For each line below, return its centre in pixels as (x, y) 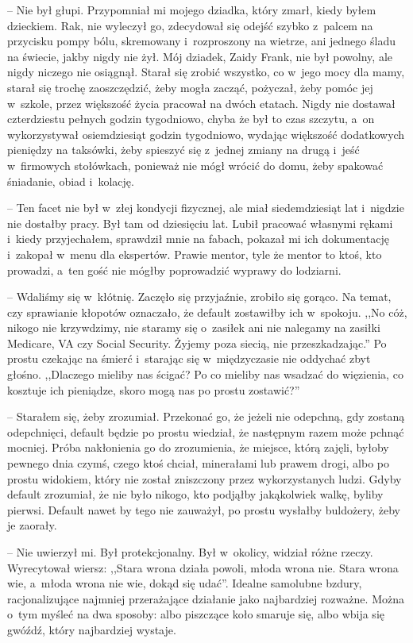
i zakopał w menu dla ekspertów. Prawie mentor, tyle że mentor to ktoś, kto (195, 254)
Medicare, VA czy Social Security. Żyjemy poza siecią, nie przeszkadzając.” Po (197, 343)
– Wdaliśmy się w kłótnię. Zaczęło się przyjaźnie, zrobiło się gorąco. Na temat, (199, 296)
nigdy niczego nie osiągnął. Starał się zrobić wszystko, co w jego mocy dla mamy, (206, 72)
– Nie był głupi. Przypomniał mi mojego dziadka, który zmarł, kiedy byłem (192, 10)
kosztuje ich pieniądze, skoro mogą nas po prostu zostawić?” (154, 389)
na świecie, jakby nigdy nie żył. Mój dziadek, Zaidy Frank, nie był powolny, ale (200, 56)
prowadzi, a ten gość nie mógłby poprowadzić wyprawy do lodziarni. (174, 270)
